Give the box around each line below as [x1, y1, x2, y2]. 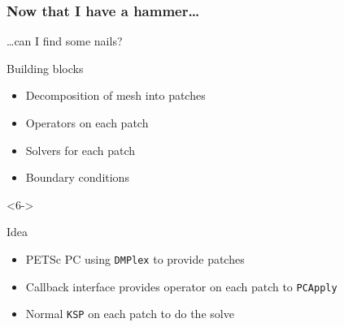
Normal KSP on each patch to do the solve [25, 305, 234, 322]
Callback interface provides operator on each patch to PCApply [25, 278, 337, 295]
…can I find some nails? [7, 32, 123, 49]
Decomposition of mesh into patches [25, 87, 206, 104]
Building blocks [7, 59, 84, 76]
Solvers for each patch [25, 141, 136, 158]
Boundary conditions [25, 169, 129, 186]
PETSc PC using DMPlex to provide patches [25, 250, 245, 267]
